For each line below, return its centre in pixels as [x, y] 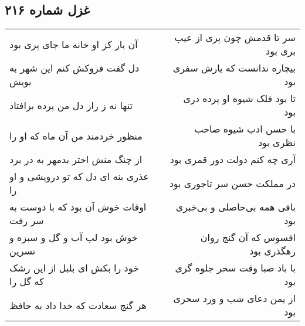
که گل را [27, 281]
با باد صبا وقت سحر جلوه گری [235, 268]
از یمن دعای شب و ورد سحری [234, 298]
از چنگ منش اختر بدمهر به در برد [76, 159]
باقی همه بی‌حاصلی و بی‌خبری [235, 207]
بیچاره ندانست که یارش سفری [234, 68]
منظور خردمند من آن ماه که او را [76, 135]
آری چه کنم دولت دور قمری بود [233, 159]
